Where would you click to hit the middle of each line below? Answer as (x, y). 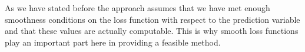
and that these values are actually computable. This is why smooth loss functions (152, 31)
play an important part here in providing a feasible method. (113, 42)
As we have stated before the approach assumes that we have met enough (137, 8)
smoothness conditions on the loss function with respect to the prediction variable (152, 19)
